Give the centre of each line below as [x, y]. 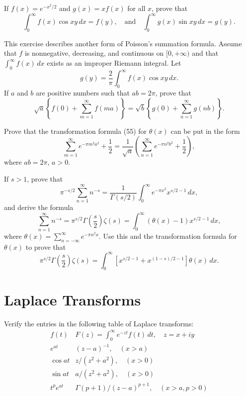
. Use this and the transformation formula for [168, 236]
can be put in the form [205, 131]
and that [205, 53]
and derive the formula [39, 207]
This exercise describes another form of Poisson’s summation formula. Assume [123, 43]
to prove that [46, 247]
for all [136, 8]
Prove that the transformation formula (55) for [76, 131]
